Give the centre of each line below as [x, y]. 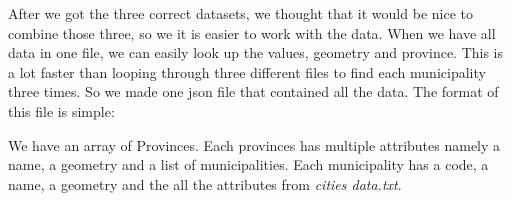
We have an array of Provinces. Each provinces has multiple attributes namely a [254, 144]
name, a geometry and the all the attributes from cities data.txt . [205, 183]
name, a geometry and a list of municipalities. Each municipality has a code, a [248, 164]
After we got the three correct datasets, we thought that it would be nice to [240, 13]
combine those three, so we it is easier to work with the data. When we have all [252, 32]
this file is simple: [61, 110]
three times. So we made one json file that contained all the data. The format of [253, 91]
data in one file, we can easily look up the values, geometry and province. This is [256, 52]
